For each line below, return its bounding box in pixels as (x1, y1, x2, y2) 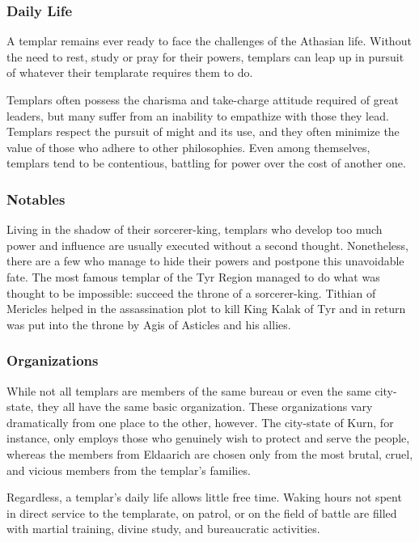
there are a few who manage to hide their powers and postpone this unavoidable (6, 252, 404, 269)
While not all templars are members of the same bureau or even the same (6, 382, 371, 399)
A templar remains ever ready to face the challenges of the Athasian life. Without (6, 32, 412, 49)
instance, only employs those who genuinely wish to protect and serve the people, (6, 430, 410, 447)
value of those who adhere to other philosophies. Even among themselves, (6, 138, 370, 155)
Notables (6, 188, 66, 209)
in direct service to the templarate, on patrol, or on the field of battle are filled (6, 504, 397, 521)
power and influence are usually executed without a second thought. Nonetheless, (6, 236, 408, 253)
